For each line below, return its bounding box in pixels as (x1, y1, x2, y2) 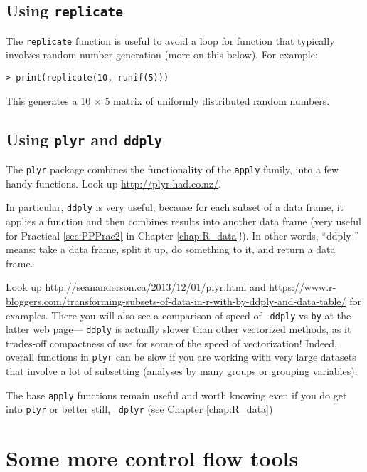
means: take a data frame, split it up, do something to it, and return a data (6, 242, 336, 257)
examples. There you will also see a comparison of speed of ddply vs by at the (6, 307, 351, 322)
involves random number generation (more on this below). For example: (6, 47, 318, 62)
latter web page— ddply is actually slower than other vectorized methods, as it (6, 322, 351, 337)
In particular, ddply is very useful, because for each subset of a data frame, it (6, 200, 344, 215)
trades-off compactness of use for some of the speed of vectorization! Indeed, (6, 335, 338, 350)
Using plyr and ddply (6, 128, 162, 150)
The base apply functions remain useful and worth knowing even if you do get (6, 387, 347, 402)
